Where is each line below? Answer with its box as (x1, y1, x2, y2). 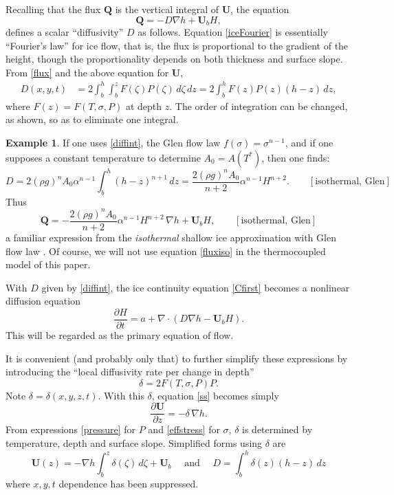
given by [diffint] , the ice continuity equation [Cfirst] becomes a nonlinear (41, 280, 350, 294)
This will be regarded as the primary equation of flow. (6, 328, 234, 342)
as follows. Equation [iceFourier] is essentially (138, 25, 328, 39)
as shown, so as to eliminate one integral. (6, 112, 179, 126)
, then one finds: (261, 150, 330, 164)
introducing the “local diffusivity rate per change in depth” (6, 364, 254, 379)
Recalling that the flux (6, 2, 101, 16)
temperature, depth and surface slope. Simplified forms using (6, 436, 263, 450)
